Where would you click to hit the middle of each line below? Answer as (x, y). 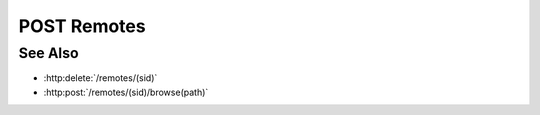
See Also (48, 53)
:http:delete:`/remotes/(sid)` (100, 78)
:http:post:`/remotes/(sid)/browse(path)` (126, 92)
